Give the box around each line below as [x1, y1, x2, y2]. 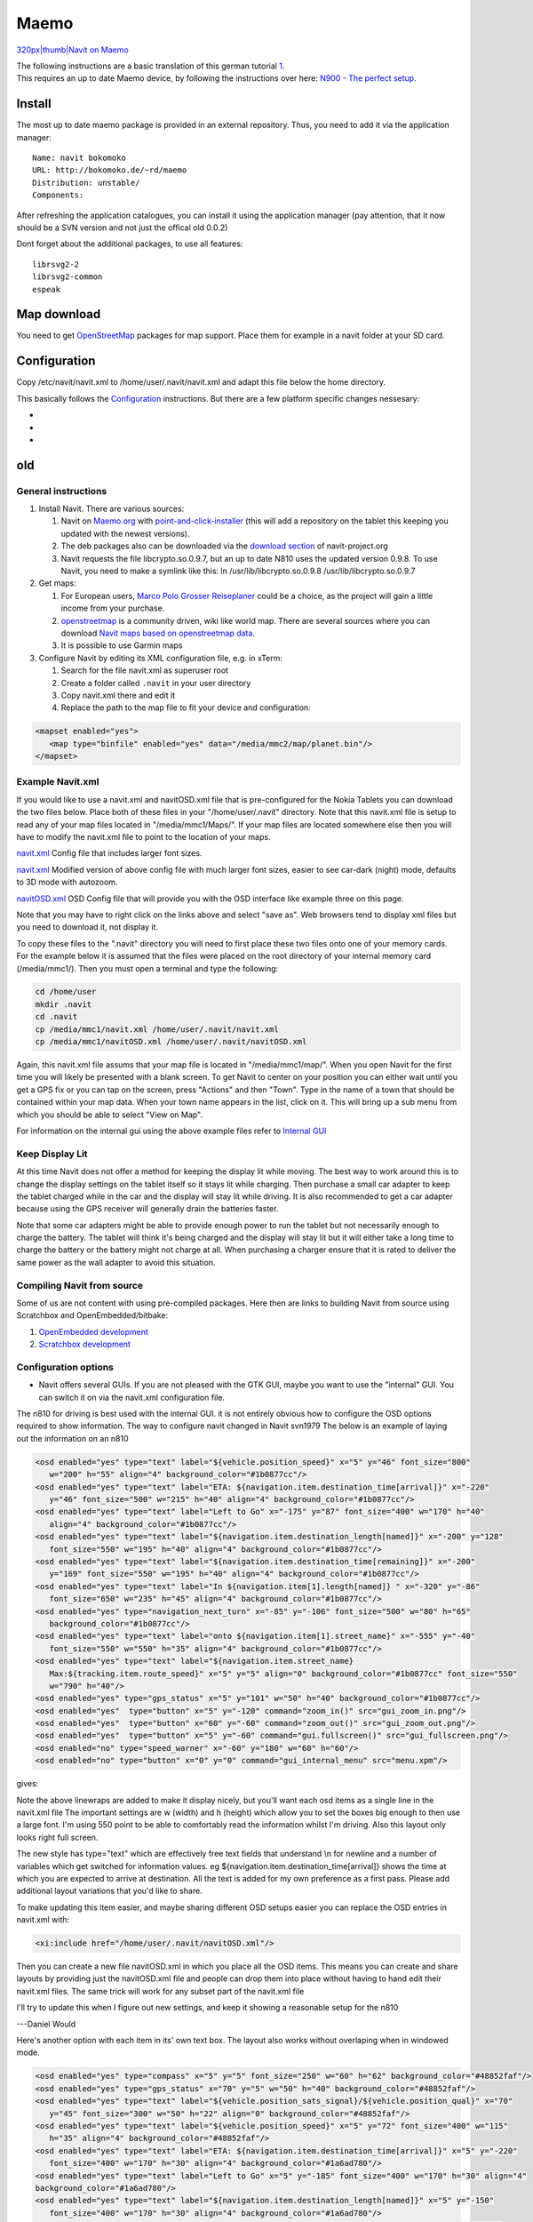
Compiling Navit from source [16, 1279, 144, 1291]
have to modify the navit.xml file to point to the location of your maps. [16, 831, 271, 842]
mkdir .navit [35, 999, 92, 1009]
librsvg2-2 [32, 259, 80, 269]
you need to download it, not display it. [16, 922, 159, 932]
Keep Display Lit [16, 1147, 88, 1160]
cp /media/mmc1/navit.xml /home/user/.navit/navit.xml [35, 1024, 279, 1035]
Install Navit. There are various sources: [38, 503, 185, 515]
